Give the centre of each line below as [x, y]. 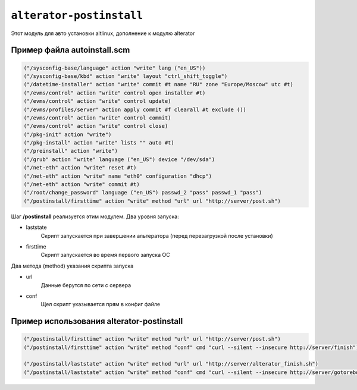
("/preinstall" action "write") [71, 151]
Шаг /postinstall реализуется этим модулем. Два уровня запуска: [95, 216]
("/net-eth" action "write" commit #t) [82, 185]
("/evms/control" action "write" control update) [97, 101]
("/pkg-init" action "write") [68, 134]
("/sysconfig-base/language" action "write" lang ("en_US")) [115, 68]
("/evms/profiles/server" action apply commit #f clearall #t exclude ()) [135, 109]
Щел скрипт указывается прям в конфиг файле [101, 304]
